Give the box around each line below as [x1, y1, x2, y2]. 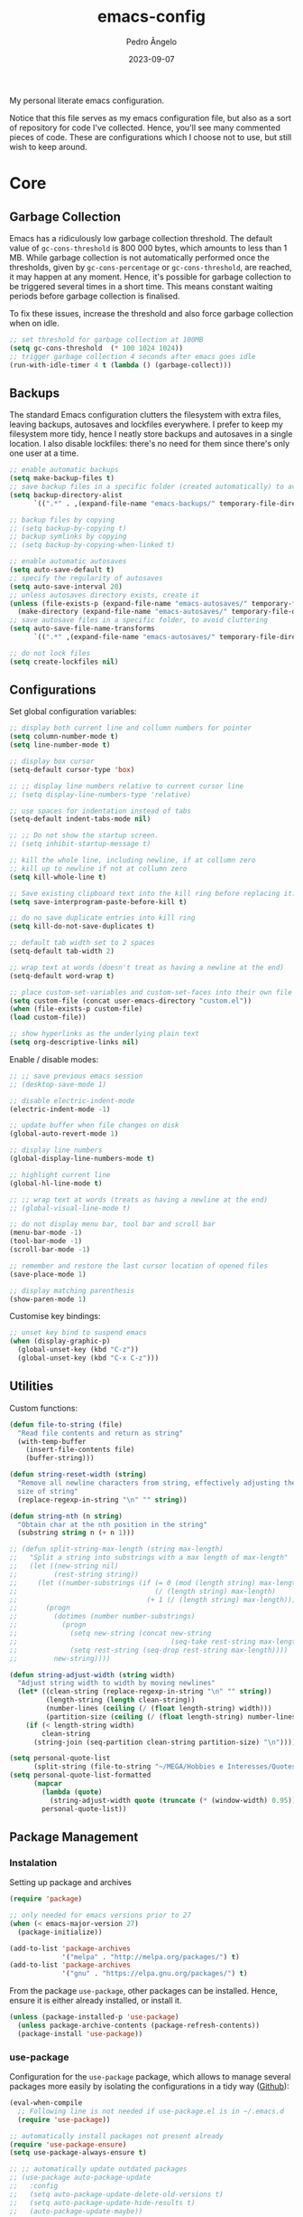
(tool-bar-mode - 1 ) [9, 1237, 83, 1246]
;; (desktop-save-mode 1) [9, 1080, 106, 1089]
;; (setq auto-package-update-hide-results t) [9, 2198, 196, 2207]
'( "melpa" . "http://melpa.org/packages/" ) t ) [61, 1952, 241, 1961]
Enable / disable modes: [9, 1053, 99, 1064]
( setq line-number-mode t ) [9, 741, 111, 750]
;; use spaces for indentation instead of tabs [9, 807, 192, 816]
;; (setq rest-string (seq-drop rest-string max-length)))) [9, 1646, 289, 1655]
